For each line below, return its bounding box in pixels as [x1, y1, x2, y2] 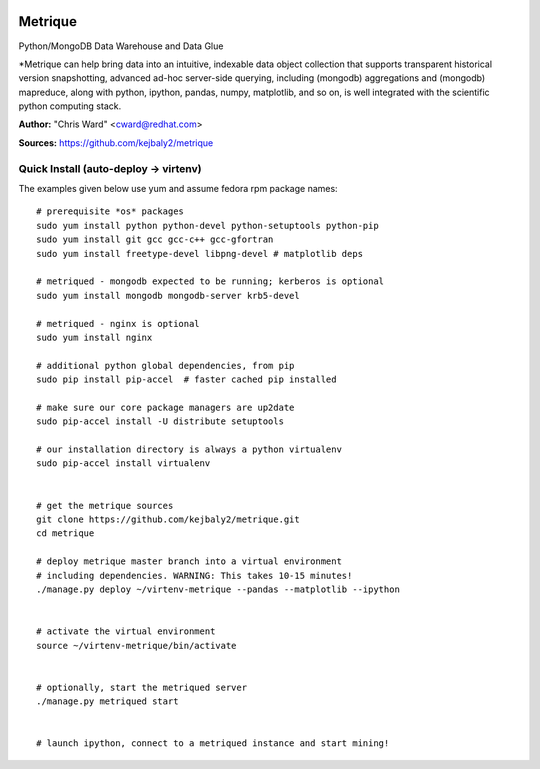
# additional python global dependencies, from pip [36, 360, 295, 371]
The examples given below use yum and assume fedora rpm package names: [18, 183, 339, 194]
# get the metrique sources [36, 500, 174, 511]
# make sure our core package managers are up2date [36, 401, 295, 413]
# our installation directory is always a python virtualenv [36, 444, 342, 455]
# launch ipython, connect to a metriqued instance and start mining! [36, 738, 390, 749]
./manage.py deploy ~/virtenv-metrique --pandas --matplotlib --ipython [36, 583, 400, 595]
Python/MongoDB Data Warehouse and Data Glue [18, 40, 224, 52]
